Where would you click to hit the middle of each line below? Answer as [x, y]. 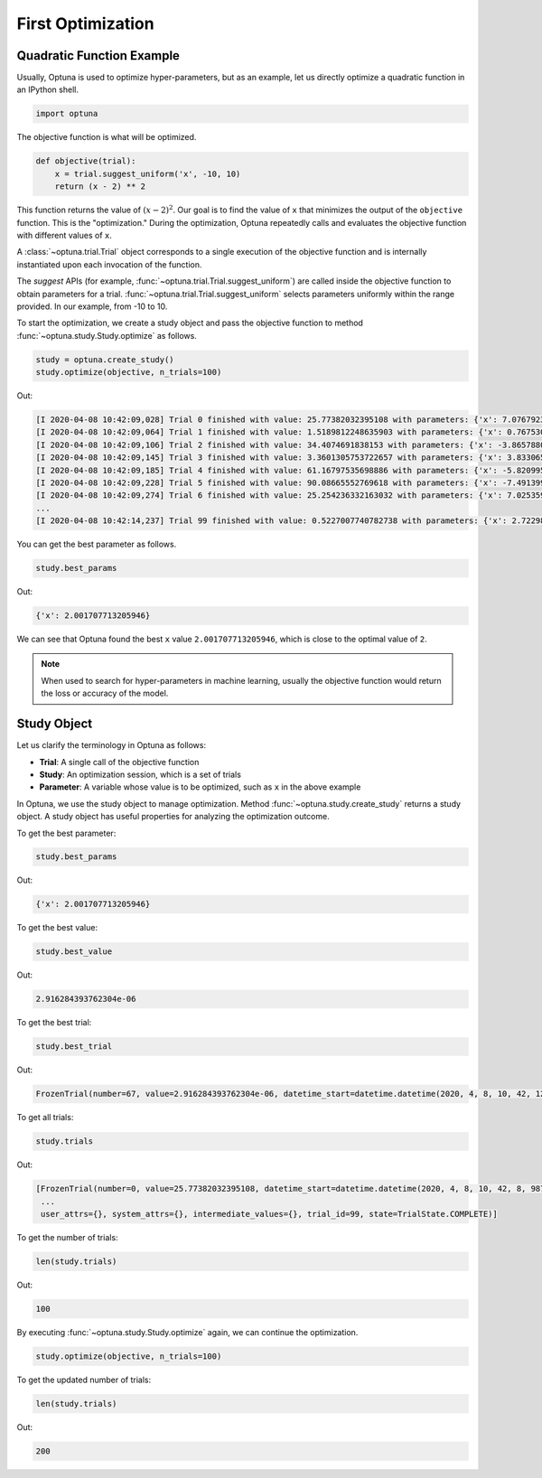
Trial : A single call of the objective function [119, 762]
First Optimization [85, 23]
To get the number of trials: [67, 1238]
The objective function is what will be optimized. [107, 137]
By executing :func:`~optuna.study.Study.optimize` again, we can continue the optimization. [187, 1332]
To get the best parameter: [66, 833]
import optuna [67, 114]
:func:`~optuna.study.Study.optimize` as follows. [107, 335]
